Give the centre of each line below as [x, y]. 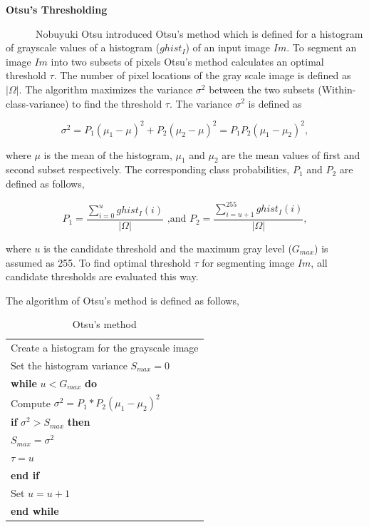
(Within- [337, 89]
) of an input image [228, 47]
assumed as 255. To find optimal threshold [98, 262]
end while [35, 510]
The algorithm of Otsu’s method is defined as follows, [123, 300]
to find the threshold [117, 103]
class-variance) [37, 103]
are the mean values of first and [291, 154]
